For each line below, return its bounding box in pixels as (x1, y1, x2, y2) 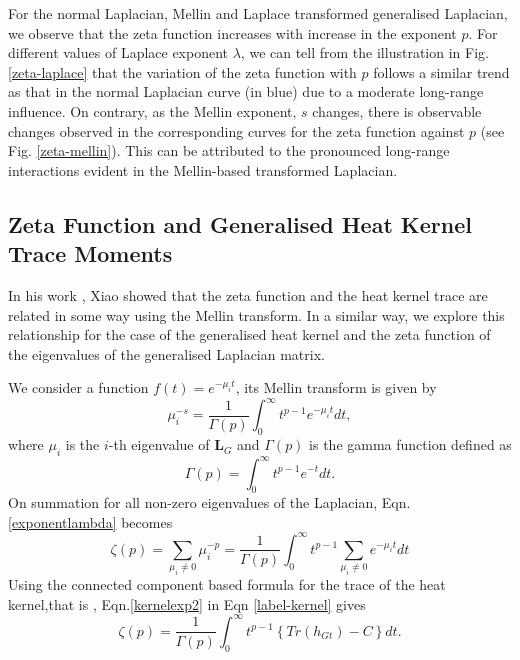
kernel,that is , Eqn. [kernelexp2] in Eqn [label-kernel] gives (8, 593, 366, 614)
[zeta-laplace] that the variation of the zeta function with (8, 61, 357, 82)
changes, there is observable (312, 100, 482, 121)
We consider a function (8, 377, 149, 398)
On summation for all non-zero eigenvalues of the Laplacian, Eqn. (8, 492, 411, 513)
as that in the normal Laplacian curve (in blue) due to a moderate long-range (8, 81, 484, 102)
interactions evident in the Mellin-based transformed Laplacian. (8, 159, 398, 180)
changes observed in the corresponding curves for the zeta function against (8, 120, 465, 141)
